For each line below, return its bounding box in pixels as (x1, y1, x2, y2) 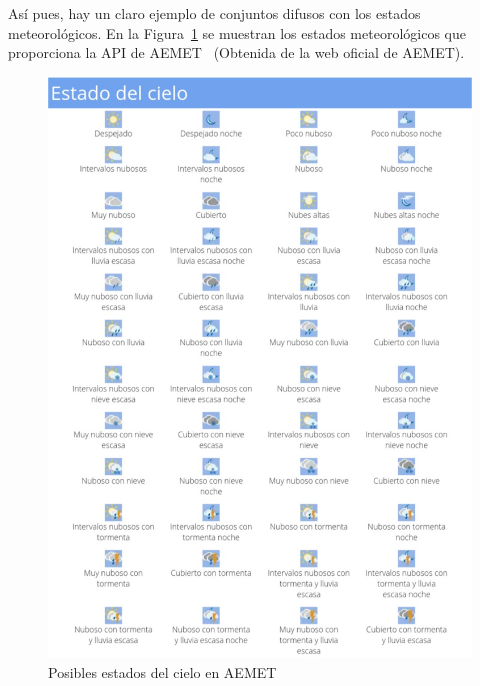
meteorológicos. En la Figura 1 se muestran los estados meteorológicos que (8, 22, 466, 43)
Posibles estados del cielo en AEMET (48, 661, 277, 682)
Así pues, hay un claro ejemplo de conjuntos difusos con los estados (8, 3, 421, 23)
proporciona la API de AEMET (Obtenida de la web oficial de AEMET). (8, 42, 465, 63)
